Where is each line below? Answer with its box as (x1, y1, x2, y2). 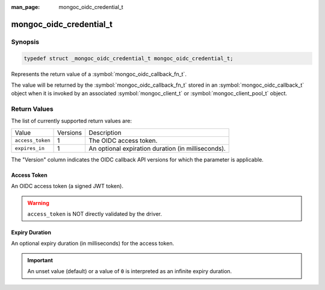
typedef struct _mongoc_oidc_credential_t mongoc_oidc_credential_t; (23, 55, 234, 61)
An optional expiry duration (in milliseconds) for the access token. (11, 240, 175, 247)
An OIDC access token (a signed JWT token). (11, 183, 123, 190)
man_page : (11, 4, 40, 10)
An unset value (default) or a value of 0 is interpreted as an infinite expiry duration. (27, 268, 232, 275)
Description (88, 128, 122, 137)
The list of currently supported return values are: (11, 118, 132, 125)
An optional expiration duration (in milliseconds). (88, 144, 226, 153)
